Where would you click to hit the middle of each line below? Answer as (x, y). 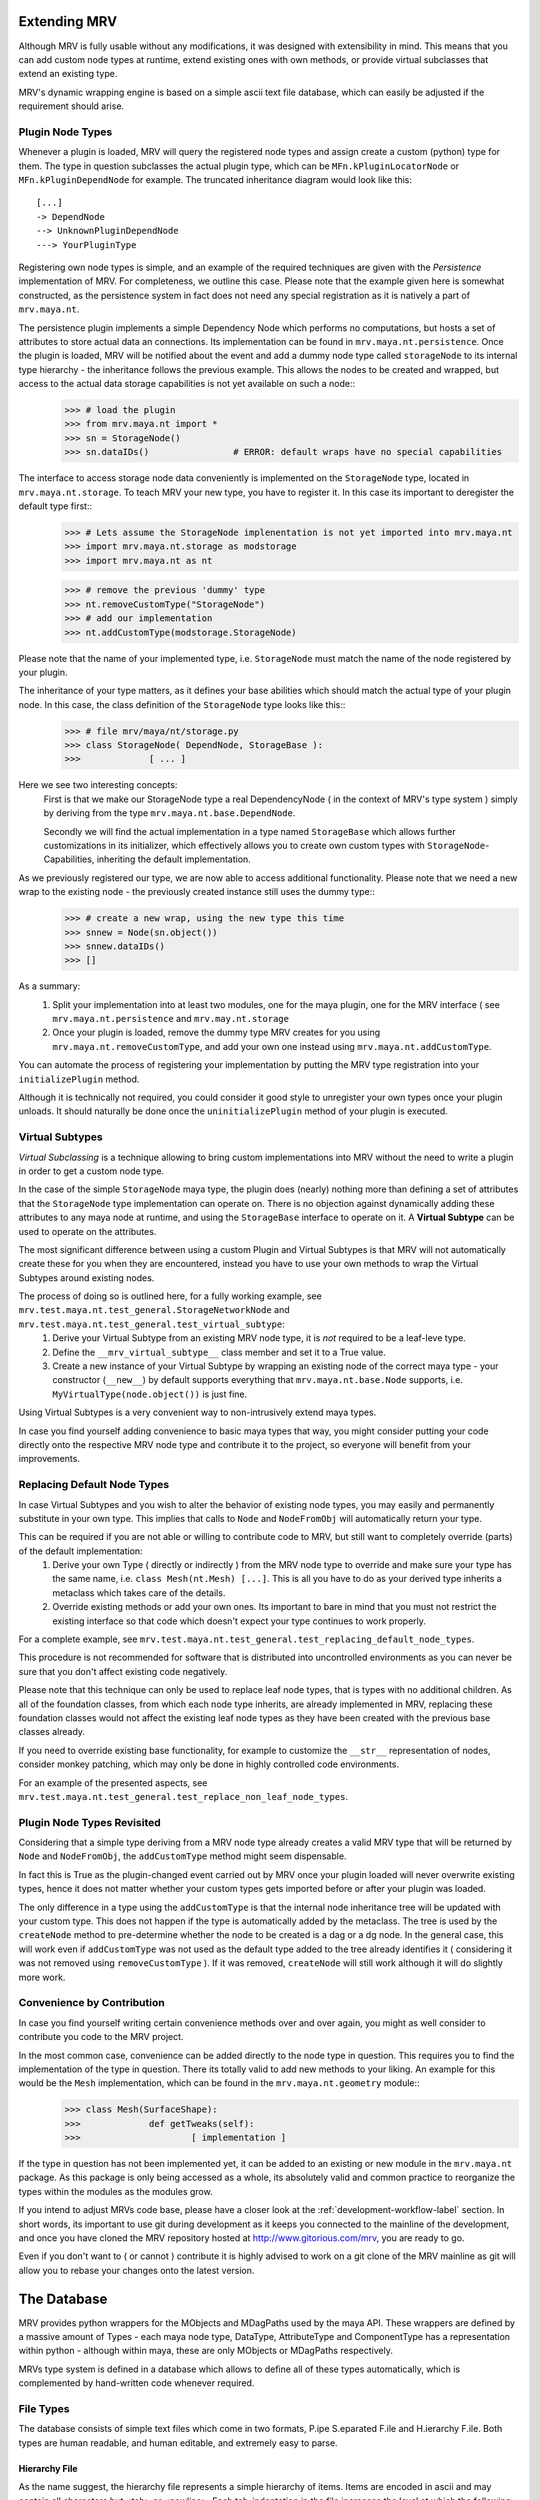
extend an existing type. (68, 74)
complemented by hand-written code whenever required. (136, 2383)
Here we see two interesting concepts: (98, 785)
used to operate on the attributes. (87, 1231)
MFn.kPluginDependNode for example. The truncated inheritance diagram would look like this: (215, 179)
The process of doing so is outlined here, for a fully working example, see (170, 1296)
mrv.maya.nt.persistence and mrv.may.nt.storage (171, 1019)
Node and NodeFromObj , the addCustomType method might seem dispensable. (182, 1856)
